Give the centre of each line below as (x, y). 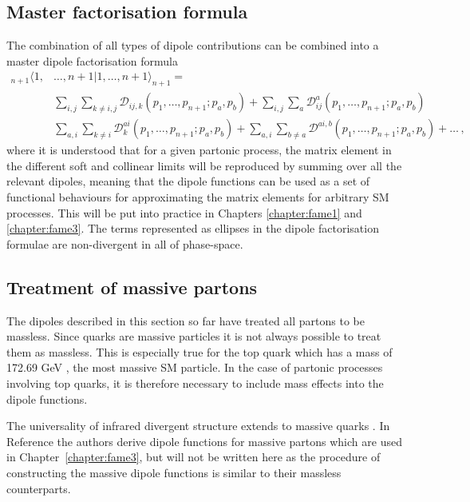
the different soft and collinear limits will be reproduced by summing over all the (204, 165)
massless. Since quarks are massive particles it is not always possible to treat (194, 336)
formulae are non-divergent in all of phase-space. (125, 243)
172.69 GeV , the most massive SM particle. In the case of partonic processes (195, 367)
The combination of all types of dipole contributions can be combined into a (193, 45)
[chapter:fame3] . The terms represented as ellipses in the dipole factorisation (193, 228)
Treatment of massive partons (132, 287)
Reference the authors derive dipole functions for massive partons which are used (204, 441)
